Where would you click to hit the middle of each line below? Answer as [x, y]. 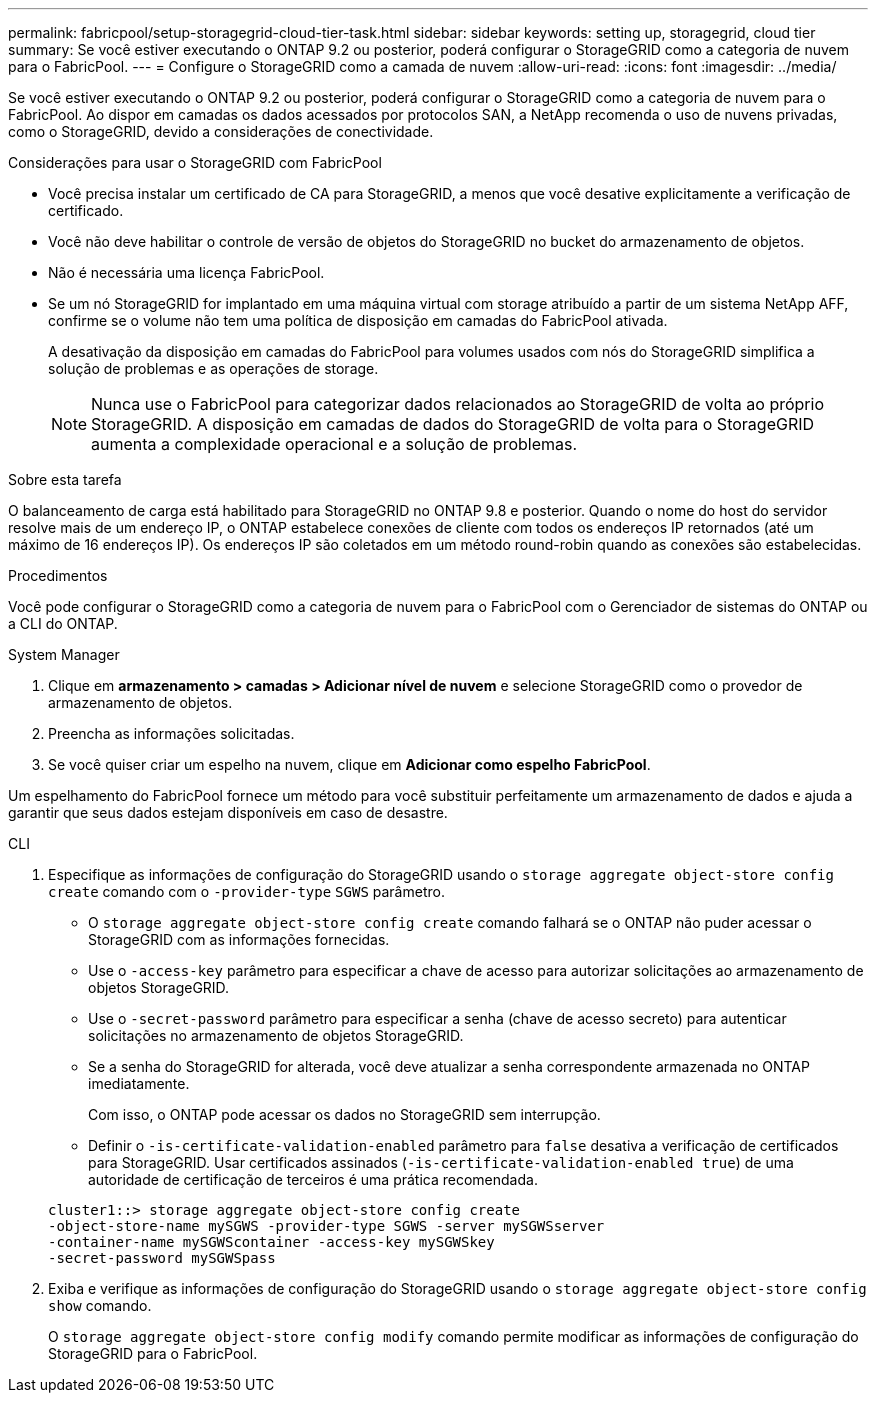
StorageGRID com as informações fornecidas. [239, 939]
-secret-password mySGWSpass [162, 1258]
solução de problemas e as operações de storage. [213, 368]
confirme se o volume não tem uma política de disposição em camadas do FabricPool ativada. [358, 320]
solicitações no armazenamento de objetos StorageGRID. [276, 1035]
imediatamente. [139, 1083]
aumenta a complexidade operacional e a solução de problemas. [334, 444]
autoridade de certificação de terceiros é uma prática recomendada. [313, 1179]
